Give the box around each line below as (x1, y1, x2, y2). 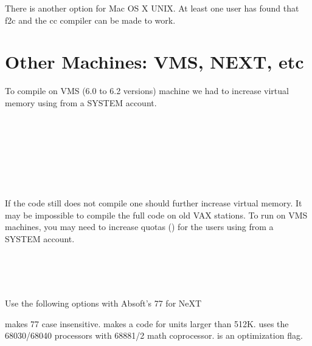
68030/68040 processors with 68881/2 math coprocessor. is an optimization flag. (5, 329, 303, 342)
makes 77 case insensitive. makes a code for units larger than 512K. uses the (5, 317, 289, 330)
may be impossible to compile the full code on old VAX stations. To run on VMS (5, 208, 308, 221)
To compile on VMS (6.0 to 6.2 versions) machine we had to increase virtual (5, 84, 289, 97)
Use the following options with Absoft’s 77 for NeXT (5, 297, 202, 310)
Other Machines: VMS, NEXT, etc (5, 49, 304, 74)
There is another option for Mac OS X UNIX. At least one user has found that (5, 2, 299, 14)
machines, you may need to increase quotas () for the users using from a (5, 220, 274, 233)
